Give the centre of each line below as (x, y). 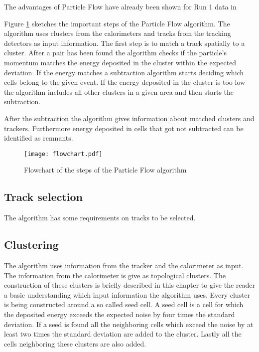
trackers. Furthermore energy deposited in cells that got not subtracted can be (124, 128)
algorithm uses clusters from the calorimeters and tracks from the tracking (118, 33)
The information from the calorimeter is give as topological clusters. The (115, 275)
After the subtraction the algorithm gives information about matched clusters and (129, 118)
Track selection (44, 197)
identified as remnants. (39, 138)
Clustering (31, 245)
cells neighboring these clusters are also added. (75, 343)
